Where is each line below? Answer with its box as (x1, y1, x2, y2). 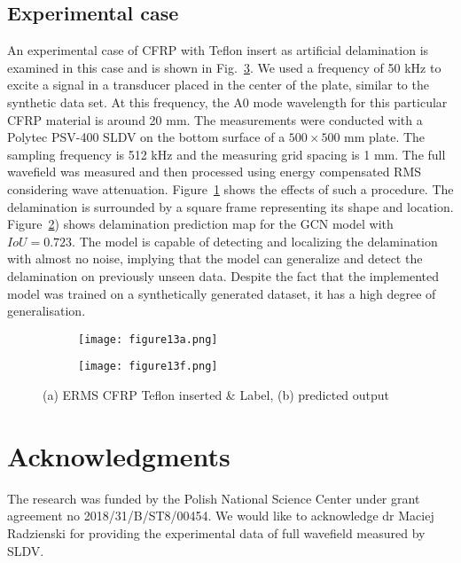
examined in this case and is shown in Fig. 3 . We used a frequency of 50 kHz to (7, 58, 441, 76)
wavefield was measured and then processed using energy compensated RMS (7, 162, 422, 181)
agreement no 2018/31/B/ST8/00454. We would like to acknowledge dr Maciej (7, 506, 434, 525)
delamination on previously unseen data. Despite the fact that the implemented (7, 266, 439, 285)
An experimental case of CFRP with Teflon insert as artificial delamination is (7, 41, 429, 59)
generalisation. (7, 301, 86, 320)
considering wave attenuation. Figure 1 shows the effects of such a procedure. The (7, 179, 454, 198)
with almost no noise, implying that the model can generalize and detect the (7, 249, 423, 268)
